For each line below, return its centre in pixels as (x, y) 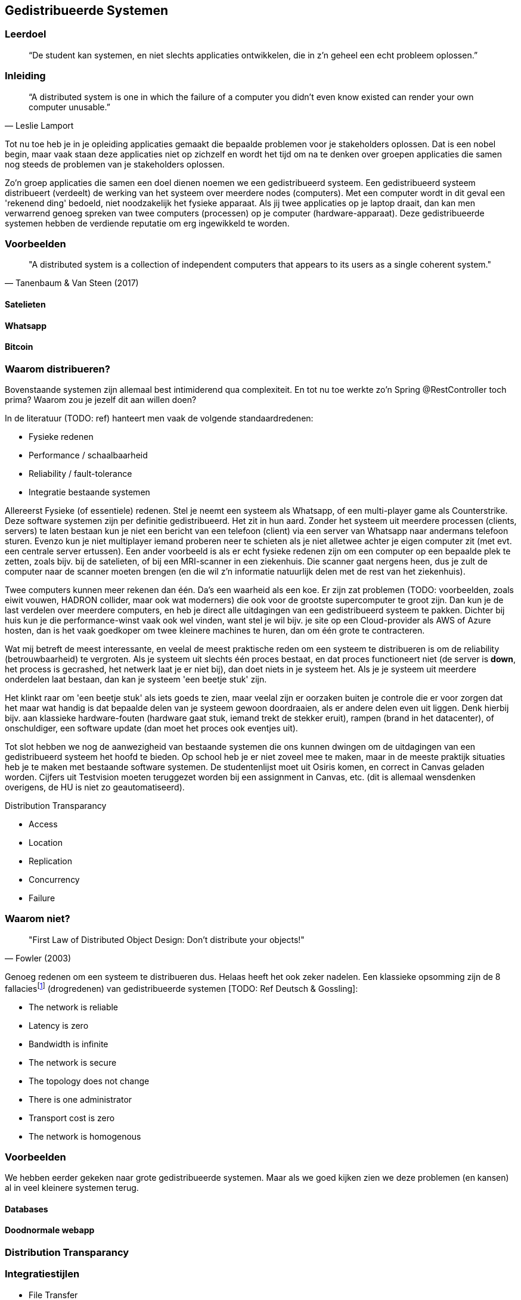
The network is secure (73, 1062)
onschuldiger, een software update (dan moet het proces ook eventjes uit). (151, 728)
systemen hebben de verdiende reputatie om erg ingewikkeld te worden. (147, 223)
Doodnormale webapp (50, 1230)
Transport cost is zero (72, 1118)
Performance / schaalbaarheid (88, 455)
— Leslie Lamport (39, 125)
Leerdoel (26, 34)
